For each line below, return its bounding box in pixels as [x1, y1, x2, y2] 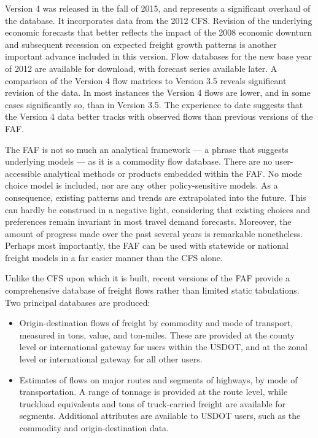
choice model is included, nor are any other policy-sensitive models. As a [5, 179, 278, 192]
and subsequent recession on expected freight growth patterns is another [5, 37, 277, 50]
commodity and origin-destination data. [19, 421, 169, 434]
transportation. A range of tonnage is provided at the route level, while [19, 385, 288, 398]
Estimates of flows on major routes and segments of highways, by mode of [19, 373, 298, 386]
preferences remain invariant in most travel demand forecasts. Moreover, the [5, 215, 292, 228]
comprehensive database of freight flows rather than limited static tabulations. [5, 284, 300, 297]
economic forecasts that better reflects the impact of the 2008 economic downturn [5, 26, 312, 39]
